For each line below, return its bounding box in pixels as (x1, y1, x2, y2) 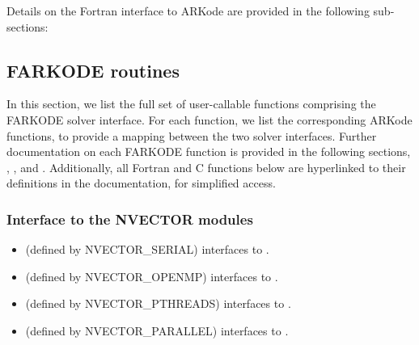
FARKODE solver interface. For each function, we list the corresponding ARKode (6, 111, 413, 128)
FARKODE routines (6, 57, 180, 82)
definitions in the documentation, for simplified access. (6, 175, 276, 191)
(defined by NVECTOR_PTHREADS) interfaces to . (25, 295, 291, 312)
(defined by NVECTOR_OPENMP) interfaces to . (25, 267, 278, 284)
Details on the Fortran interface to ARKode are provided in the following (6, 2, 370, 19)
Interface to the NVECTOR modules (6, 208, 253, 229)
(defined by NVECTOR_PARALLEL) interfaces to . (25, 322, 289, 339)
